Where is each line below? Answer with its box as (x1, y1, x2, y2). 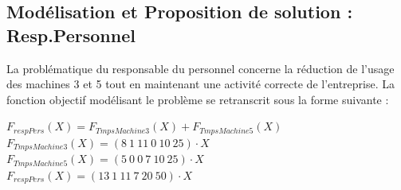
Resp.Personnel (6, 22, 136, 47)
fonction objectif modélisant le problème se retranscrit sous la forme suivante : (6, 91, 389, 107)
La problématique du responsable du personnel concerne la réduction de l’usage (6, 60, 395, 76)
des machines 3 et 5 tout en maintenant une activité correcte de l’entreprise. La (6, 76, 395, 92)
